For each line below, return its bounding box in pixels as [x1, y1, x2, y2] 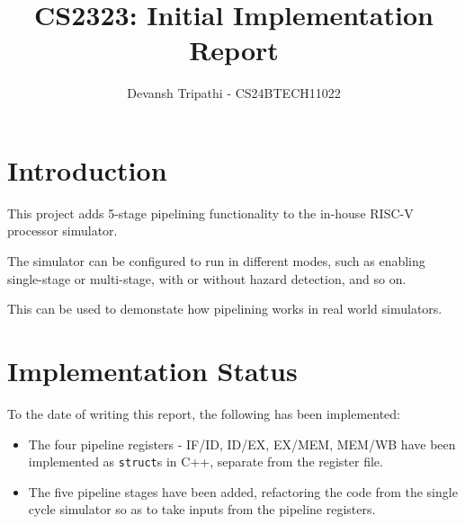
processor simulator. [7, 221, 118, 240]
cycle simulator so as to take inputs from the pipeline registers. [28, 500, 376, 519]
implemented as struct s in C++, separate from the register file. [28, 452, 383, 471]
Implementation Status [7, 352, 298, 388]
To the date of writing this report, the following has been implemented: [7, 404, 401, 422]
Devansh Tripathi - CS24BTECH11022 [127, 84, 341, 102]
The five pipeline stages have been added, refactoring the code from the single [28, 482, 458, 501]
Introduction [7, 151, 167, 188]
